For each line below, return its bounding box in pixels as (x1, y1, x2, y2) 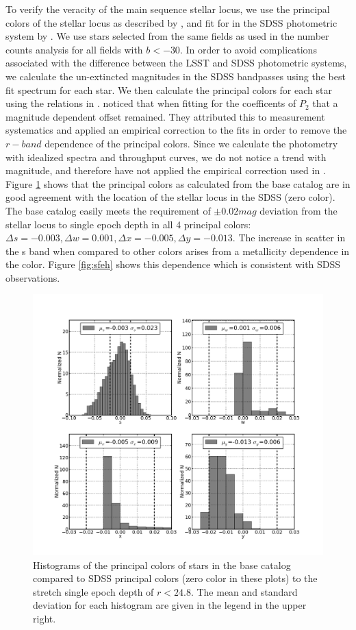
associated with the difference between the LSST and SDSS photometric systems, (5, 56, 347, 70)
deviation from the (259, 203, 338, 217)
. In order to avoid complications (179, 42, 317, 56)
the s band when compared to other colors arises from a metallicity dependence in (5, 243, 350, 258)
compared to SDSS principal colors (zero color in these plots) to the (33, 571, 318, 585)
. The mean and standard (190, 584, 298, 598)
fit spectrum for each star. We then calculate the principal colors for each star (5, 82, 332, 97)
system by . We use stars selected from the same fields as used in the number (5, 29, 329, 43)
